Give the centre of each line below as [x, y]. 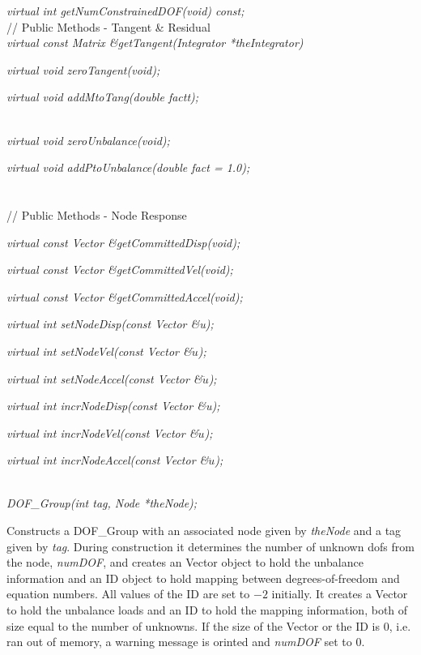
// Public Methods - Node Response [97, 214]
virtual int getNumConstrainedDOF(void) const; [125, 11]
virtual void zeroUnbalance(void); [88, 140]
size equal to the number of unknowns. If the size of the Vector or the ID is [193, 625]
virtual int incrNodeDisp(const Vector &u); [113, 406]
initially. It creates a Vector [340, 594]
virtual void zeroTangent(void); [83, 69]
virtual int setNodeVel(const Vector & [99, 351]
